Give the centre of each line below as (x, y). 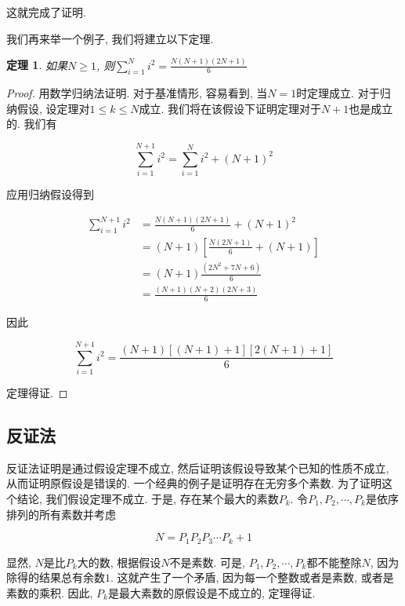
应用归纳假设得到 (50, 194)
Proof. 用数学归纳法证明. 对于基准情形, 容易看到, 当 (137, 93)
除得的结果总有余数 (56, 577)
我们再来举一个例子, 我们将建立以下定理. (110, 38)
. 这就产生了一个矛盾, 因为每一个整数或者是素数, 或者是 (252, 577)
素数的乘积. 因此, (50, 592)
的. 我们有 (32, 124)
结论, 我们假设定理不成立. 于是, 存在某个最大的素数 (148, 499)
